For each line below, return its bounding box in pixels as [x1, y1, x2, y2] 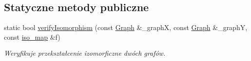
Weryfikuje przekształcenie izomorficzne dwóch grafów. [4, 48, 166, 58]
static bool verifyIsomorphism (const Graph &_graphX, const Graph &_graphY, [4, 22, 248, 32]
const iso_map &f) [4, 31, 60, 42]
